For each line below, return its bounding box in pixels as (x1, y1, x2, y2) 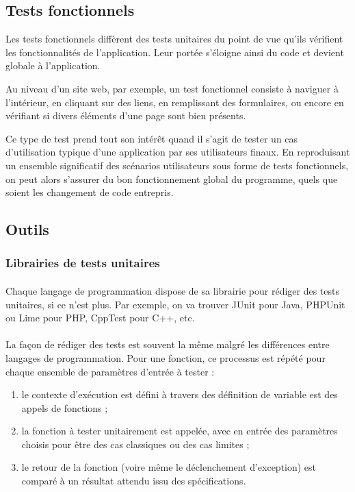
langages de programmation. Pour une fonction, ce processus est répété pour (5, 350, 326, 365)
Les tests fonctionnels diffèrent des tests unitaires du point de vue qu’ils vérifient (5, 32, 343, 46)
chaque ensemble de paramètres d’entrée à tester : (5, 364, 215, 378)
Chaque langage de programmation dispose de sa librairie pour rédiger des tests (5, 283, 340, 297)
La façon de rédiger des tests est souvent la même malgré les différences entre (5, 337, 330, 352)
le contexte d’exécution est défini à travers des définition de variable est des (21, 387, 338, 402)
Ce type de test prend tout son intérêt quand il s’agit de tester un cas (5, 131, 298, 145)
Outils (5, 219, 49, 240)
